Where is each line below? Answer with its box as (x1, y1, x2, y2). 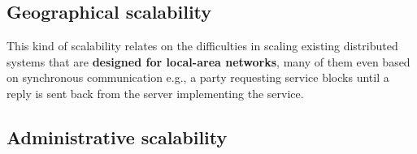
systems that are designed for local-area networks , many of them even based (7, 53, 410, 70)
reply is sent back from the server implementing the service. (7, 84, 304, 101)
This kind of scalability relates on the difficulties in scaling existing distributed (7, 37, 398, 54)
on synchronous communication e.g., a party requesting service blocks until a (7, 69, 389, 86)
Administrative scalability (7, 124, 228, 149)
